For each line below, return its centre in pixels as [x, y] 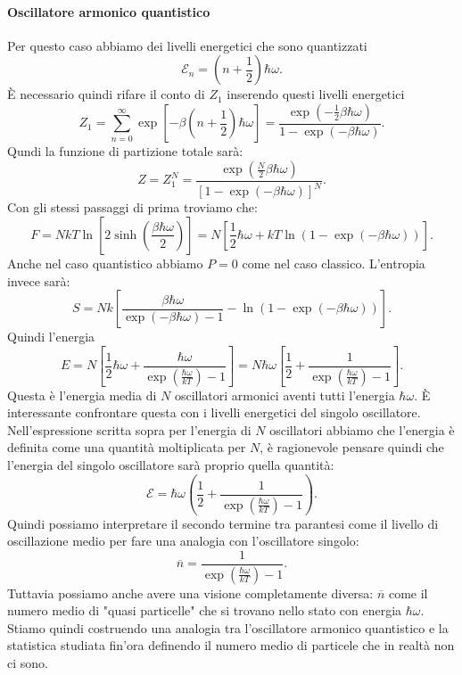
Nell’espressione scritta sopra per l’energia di [129, 429]
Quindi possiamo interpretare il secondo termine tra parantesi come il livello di [223, 523]
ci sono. [28, 663]
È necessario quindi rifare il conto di [106, 94]
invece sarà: [39, 280]
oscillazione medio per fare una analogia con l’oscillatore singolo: [183, 541]
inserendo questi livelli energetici [316, 94]
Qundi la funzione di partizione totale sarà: [125, 151]
